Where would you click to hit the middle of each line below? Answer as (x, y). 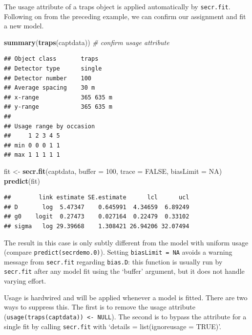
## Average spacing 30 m (50, 88)
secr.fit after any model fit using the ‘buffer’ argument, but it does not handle (124, 271)
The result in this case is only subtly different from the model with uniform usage (126, 242)
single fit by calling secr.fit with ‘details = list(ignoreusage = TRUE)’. (113, 326)
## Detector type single (53, 69)
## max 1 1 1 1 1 (32, 155)
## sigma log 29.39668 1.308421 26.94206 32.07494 (97, 226)
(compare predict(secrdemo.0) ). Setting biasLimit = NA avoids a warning (118, 252)
